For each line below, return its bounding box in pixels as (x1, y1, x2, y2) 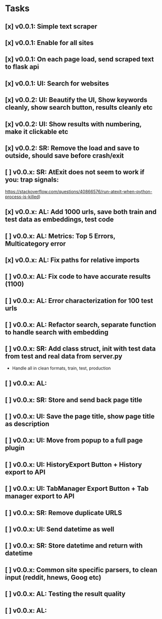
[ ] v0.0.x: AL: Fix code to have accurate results (5, 272, 151, 281)
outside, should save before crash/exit (5, 151, 124, 160)
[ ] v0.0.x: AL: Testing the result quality (5, 590, 126, 598)
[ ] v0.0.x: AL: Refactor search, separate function (5, 321, 157, 329)
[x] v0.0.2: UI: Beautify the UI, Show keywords (5, 96, 147, 104)
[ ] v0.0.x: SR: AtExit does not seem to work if (5, 168, 145, 176)
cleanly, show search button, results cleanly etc (5, 103, 153, 112)
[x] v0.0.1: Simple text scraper (5, 22, 97, 31)
